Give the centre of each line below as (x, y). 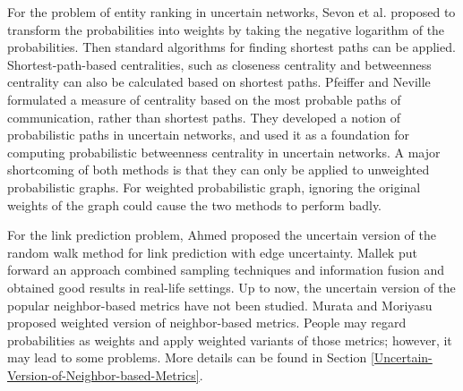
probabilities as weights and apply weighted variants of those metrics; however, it (230, 340)
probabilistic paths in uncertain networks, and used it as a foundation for (208, 135)
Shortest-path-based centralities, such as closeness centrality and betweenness (219, 64)
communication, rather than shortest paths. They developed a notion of (204, 117)
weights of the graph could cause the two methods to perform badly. (195, 204)
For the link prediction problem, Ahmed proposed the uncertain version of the (222, 235)
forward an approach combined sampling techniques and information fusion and (226, 270)
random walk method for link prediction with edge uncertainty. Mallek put (212, 252)
